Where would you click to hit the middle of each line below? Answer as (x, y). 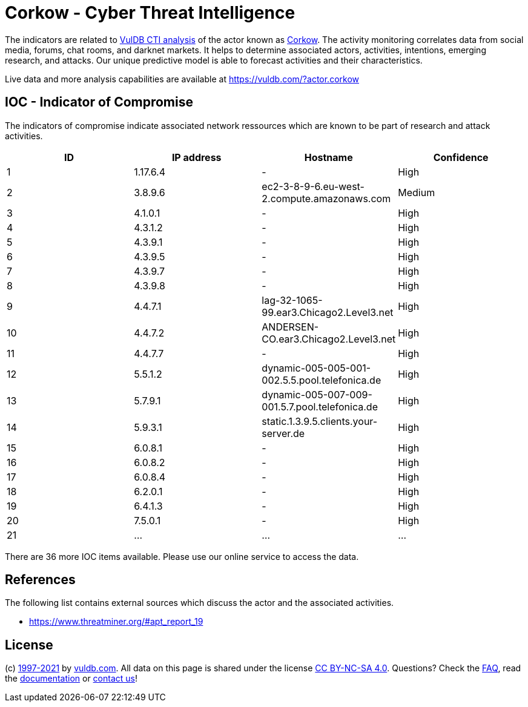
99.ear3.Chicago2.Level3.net (328, 312)
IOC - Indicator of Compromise (99, 102)
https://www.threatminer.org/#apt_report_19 (116, 622)
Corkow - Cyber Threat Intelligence (150, 13)
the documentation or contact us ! (71, 679)
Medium (417, 192)
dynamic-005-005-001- (316, 368)
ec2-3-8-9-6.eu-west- (313, 186)
